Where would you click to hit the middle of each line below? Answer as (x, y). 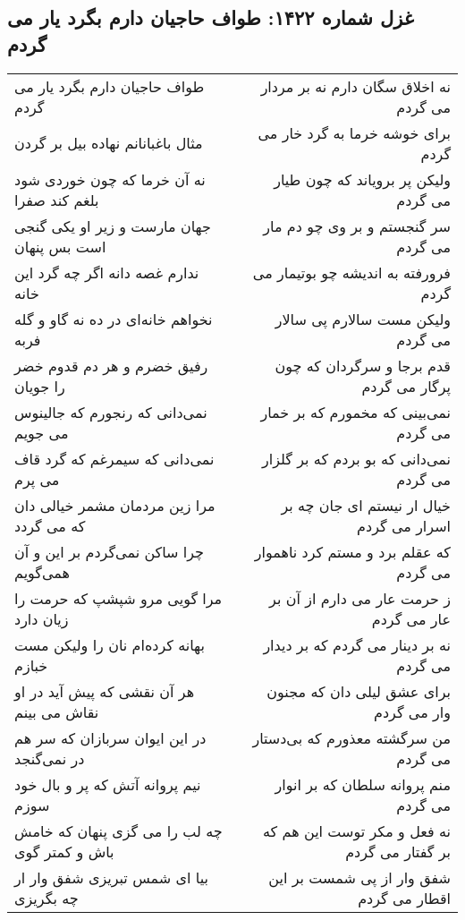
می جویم (42, 432)
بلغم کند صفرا (57, 200)
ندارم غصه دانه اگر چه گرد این (107, 272)
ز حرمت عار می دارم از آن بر (360, 598)
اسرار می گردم (404, 525)
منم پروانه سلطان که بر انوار (363, 784)
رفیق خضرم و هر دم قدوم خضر (111, 365)
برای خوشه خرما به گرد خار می (354, 132)
